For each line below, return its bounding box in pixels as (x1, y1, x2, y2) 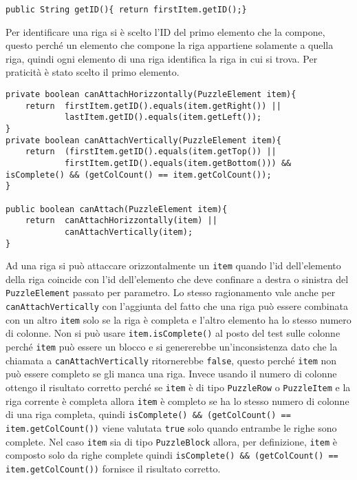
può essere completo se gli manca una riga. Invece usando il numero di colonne (6, 366, 337, 381)
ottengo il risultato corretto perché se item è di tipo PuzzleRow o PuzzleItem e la (6, 380, 351, 394)
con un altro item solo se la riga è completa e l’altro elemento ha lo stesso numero (6, 312, 351, 326)
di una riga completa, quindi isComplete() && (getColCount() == (6, 407, 291, 421)
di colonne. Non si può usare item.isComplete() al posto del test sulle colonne (6, 326, 340, 340)
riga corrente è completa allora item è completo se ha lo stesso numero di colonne (6, 393, 349, 408)
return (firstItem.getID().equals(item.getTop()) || (25, 147, 277, 157)
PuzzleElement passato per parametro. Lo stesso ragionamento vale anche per (6, 285, 336, 300)
